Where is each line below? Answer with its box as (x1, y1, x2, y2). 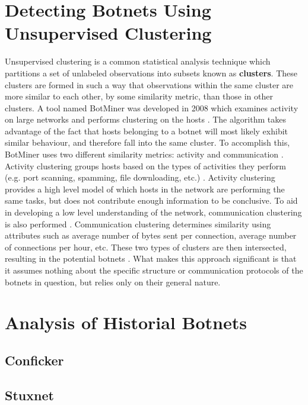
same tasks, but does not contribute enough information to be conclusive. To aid (5, 194, 298, 207)
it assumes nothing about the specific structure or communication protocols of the (5, 264, 303, 276)
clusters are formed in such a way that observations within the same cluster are (5, 78, 294, 91)
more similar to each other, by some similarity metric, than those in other (5, 90, 274, 102)
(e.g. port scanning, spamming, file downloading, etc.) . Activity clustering (5, 171, 275, 184)
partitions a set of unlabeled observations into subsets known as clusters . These (5, 66, 297, 79)
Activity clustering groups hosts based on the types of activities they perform (5, 159, 286, 172)
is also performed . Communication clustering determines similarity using (5, 217, 271, 230)
